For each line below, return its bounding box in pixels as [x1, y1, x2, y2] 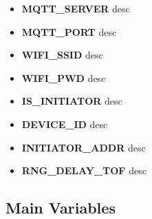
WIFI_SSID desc [21, 48, 103, 62]
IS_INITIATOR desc [21, 94, 122, 108]
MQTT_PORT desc [21, 24, 117, 39]
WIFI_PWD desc [21, 70, 106, 85]
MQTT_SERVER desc [21, 1, 130, 15]
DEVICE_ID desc [21, 116, 108, 131]
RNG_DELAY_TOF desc [21, 163, 146, 178]
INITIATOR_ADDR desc [21, 140, 146, 154]
